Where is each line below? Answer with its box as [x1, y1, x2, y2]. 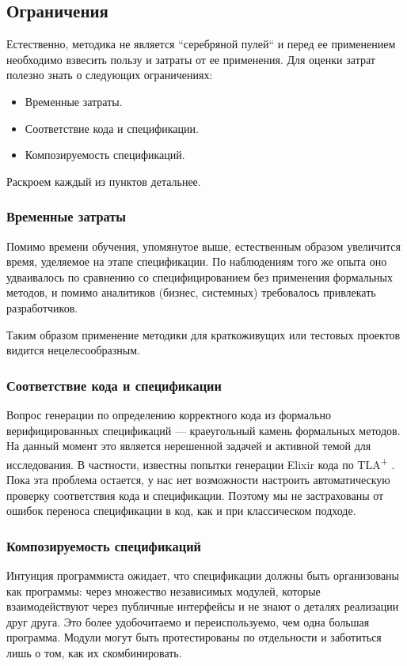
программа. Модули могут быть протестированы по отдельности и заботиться [6, 629, 382, 645]
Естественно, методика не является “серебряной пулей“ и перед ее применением [6, 36, 396, 52]
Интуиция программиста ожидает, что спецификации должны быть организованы [6, 566, 400, 583]
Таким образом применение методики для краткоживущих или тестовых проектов [6, 326, 401, 342]
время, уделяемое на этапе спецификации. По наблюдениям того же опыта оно [6, 253, 387, 270]
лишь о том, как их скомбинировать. [6, 644, 182, 660]
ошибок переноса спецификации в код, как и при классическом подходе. [6, 502, 356, 519]
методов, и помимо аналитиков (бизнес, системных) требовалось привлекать [6, 284, 376, 301]
